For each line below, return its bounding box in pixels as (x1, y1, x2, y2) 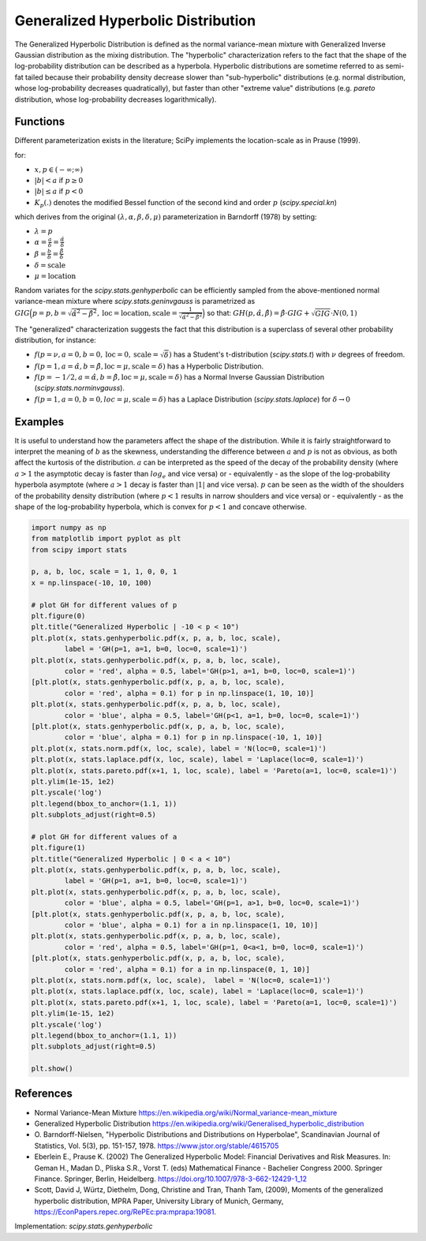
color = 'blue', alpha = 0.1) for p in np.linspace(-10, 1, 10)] (64, 733, 323, 742)
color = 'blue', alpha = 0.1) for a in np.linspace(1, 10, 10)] (64, 920, 319, 929)
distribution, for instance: (14, 335, 96, 345)
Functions (14, 115, 65, 129)
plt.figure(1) (31, 843, 86, 852)
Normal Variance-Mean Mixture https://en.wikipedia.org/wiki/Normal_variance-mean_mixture (34, 1108, 338, 1117)
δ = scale (34, 261, 66, 270)
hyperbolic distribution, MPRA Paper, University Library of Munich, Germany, (34, 1196, 284, 1205)
